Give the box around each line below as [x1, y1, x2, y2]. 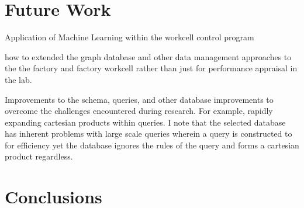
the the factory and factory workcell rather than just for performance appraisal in [5, 62, 298, 74]
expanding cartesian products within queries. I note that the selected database [5, 116, 286, 128]
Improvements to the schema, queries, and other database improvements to [5, 93, 274, 105]
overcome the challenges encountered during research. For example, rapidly [5, 105, 273, 117]
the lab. [5, 73, 32, 85]
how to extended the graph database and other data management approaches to [5, 50, 292, 63]
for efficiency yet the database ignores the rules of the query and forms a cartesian [5, 138, 299, 151]
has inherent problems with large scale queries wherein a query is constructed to [5, 127, 292, 140]
